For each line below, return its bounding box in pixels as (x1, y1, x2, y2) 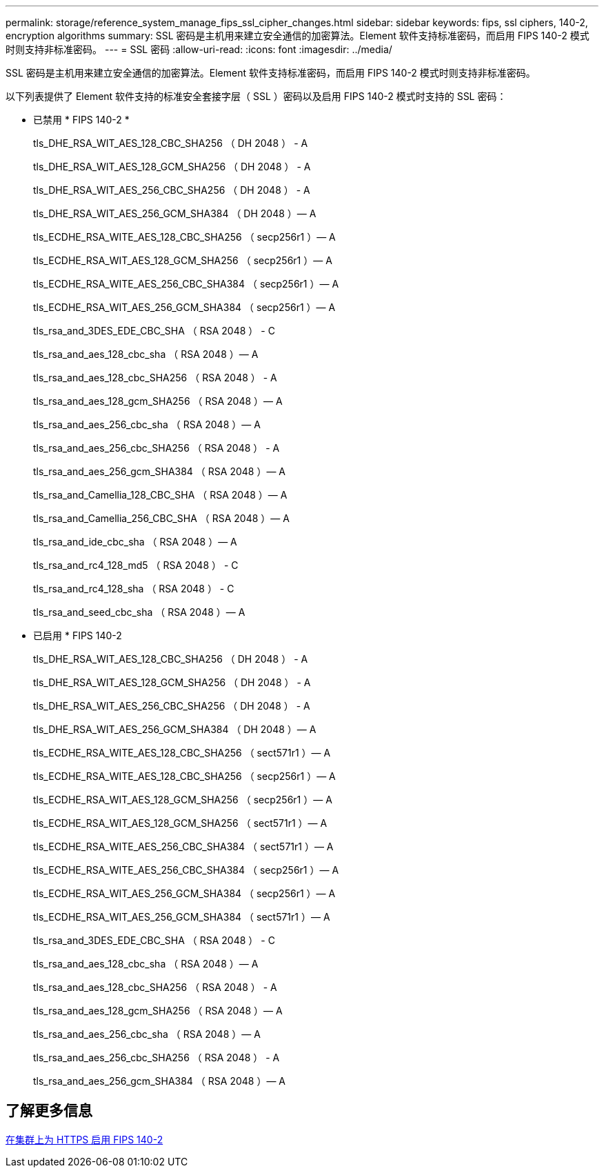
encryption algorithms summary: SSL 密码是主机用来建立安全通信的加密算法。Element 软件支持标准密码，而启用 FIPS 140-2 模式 (6, 30, 590, 41)
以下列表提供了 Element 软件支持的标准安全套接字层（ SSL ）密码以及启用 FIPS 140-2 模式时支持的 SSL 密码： (6, 90, 507, 102)
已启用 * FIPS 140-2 (33, 630, 122, 641)
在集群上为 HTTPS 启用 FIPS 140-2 (6, 1133, 163, 1145)
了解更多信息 (6, 1102, 92, 1120)
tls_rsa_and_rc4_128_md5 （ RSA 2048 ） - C (33, 559, 239, 571)
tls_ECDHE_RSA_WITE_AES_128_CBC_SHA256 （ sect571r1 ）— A (33, 747, 331, 759)
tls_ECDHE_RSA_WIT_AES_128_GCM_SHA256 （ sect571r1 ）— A (33, 817, 328, 829)
